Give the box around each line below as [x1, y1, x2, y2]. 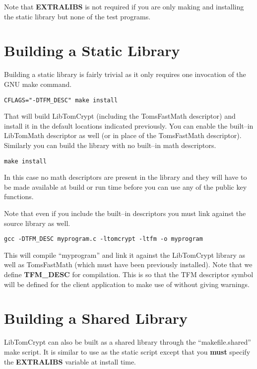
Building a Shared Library [4, 308, 188, 328]
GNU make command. [4, 78, 72, 89]
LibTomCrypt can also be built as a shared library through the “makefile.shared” [4, 337, 251, 347]
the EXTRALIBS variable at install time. [4, 356, 136, 367]
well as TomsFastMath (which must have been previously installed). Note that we [4, 259, 253, 270]
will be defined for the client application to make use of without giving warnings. [4, 279, 250, 289]
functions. [4, 191, 34, 202]
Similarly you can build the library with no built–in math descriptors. [4, 140, 216, 150]
